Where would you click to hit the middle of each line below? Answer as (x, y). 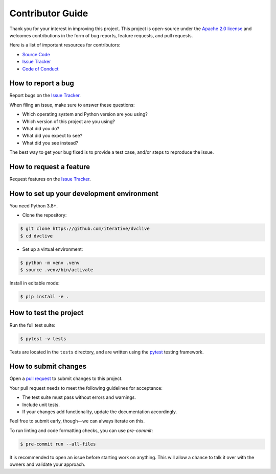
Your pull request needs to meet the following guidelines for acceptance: (86, 388)
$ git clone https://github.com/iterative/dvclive (85, 229)
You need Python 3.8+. (34, 206)
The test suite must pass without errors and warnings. (79, 397)
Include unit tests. (41, 405)
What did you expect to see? (52, 136)
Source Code (36, 54)
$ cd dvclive (37, 236)
